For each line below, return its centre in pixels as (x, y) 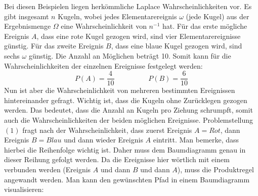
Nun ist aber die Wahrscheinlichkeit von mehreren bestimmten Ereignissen (120, 90)
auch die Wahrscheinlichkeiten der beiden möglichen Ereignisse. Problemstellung (129, 120)
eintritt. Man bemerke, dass (196, 140)
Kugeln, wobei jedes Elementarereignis (117, 16)
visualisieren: (24, 189)
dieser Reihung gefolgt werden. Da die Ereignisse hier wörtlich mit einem (117, 159)
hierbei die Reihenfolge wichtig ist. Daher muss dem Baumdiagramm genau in (125, 149)
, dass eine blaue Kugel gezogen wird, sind (177, 46)
